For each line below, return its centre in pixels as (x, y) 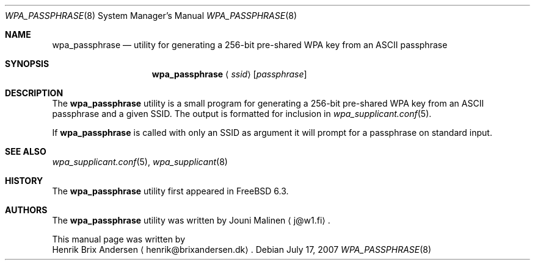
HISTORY (24, 181)
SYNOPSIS (27, 64)
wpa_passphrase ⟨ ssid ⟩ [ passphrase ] (229, 74)
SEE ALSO (26, 151)
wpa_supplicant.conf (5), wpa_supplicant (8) (140, 162)
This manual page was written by (119, 239)
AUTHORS (26, 210)
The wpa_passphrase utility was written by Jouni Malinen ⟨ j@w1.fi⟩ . (191, 220)
